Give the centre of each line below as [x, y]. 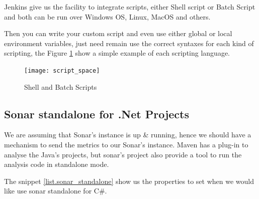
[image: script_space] [62, 70]
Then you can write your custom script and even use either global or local [118, 33]
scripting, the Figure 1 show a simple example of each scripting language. [117, 53]
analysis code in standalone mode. [57, 164]
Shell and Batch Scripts [61, 86]
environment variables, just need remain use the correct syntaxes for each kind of [129, 43]
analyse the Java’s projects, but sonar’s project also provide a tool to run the [123, 154]
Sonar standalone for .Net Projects [97, 114]
